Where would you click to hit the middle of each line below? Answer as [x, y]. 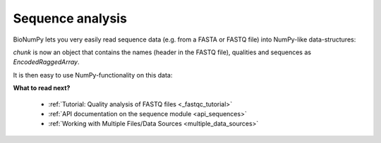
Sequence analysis [70, 18]
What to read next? [42, 88]
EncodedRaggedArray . [47, 62]
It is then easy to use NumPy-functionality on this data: [93, 75]
